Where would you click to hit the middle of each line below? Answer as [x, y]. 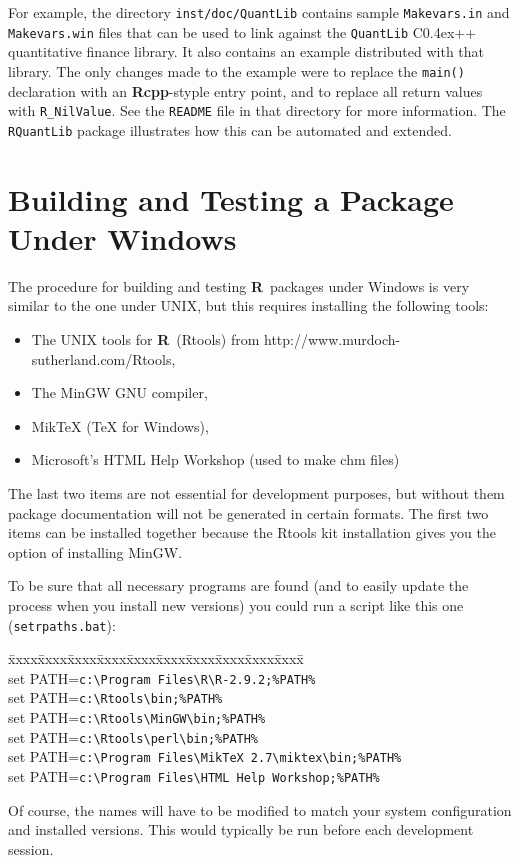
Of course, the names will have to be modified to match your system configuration [260, 809]
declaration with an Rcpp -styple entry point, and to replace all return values [245, 90]
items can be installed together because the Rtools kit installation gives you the [252, 532]
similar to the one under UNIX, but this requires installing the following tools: [248, 305]
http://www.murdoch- [332, 338]
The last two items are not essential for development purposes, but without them [256, 492]
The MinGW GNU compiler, [119, 392]
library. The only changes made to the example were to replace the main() [236, 70]
